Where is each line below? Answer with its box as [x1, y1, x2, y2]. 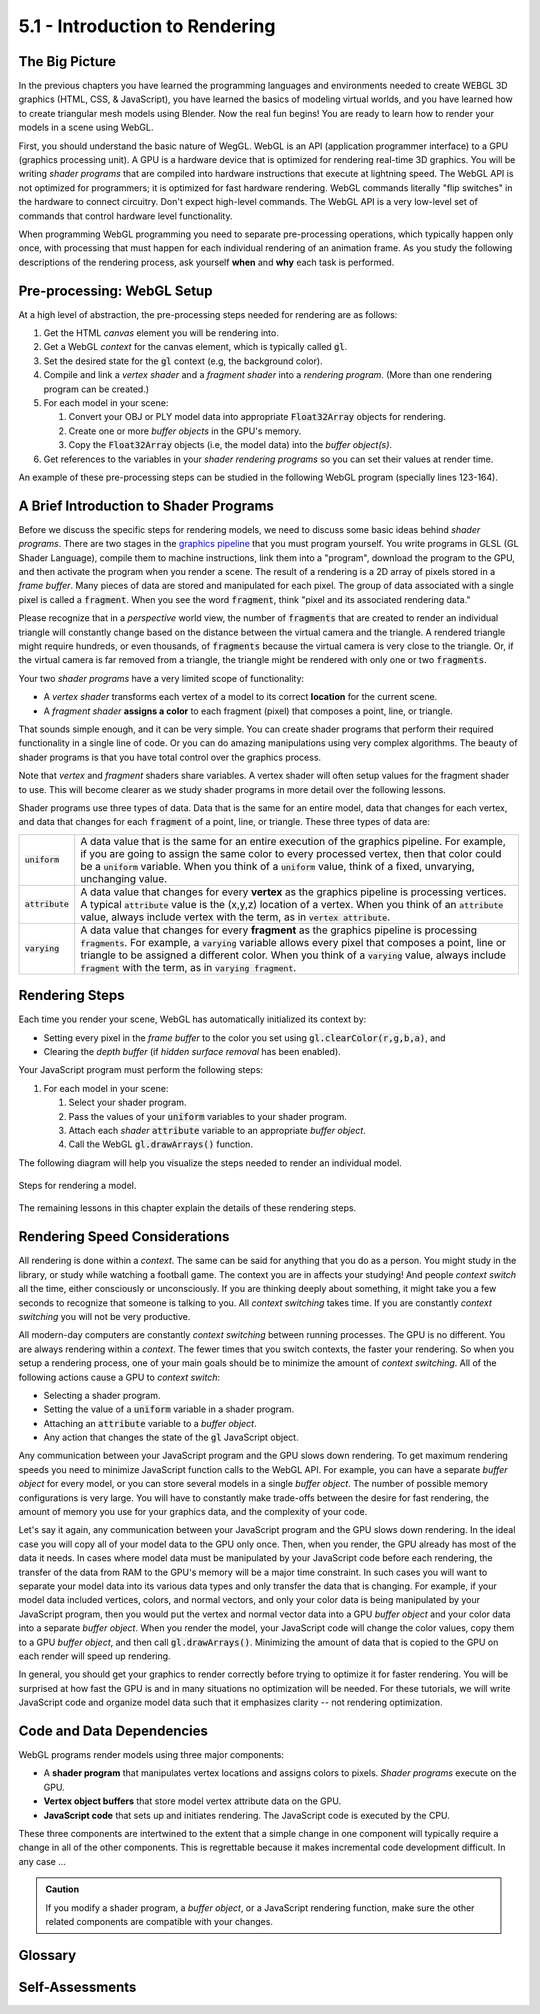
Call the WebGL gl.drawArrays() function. [68, 1138, 254, 1150]
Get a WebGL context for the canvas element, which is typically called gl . [43, 341, 348, 353]
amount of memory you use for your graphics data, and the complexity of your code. [18, 1506, 368, 1518]
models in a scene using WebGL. [18, 121, 154, 134]
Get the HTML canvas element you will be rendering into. [43, 327, 279, 339]
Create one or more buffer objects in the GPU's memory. [68, 425, 302, 437]
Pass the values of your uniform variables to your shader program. [68, 1110, 347, 1122]
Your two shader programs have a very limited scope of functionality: [18, 672, 305, 684]
